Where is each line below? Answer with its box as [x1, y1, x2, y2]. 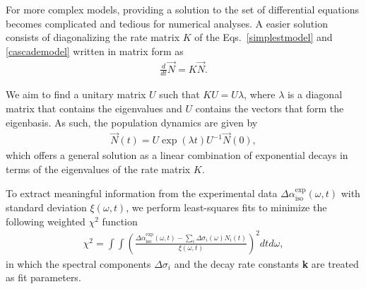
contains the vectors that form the [195, 101, 344, 116]
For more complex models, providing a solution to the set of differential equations [6, 2, 359, 16]
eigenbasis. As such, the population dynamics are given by [6, 114, 258, 129]
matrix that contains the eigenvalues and [6, 101, 182, 116]
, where [244, 87, 276, 102]
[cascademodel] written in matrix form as [6, 43, 184, 58]
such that [159, 87, 200, 102]
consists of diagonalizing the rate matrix [6, 30, 180, 45]
